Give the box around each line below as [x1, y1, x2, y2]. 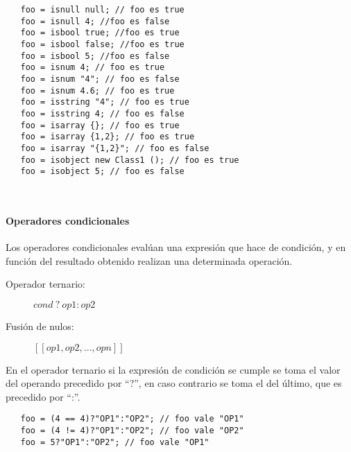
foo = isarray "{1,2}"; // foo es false [20, 143, 209, 153]
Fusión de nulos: [6, 319, 74, 333]
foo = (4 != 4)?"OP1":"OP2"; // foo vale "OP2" [20, 426, 244, 436]
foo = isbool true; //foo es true [20, 28, 180, 38]
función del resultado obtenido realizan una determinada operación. [6, 253, 293, 268]
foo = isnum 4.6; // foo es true [20, 85, 175, 96]
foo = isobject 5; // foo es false [20, 166, 185, 177]
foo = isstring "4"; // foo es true [20, 97, 189, 107]
